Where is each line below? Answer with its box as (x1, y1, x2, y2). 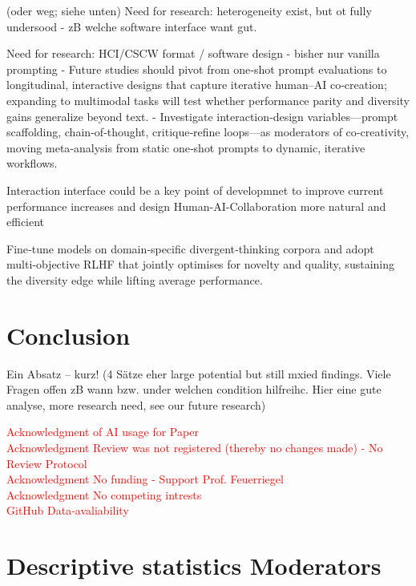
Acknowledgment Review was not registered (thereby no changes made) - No (6, 439, 383, 455)
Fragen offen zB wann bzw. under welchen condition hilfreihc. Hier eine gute (6, 381, 382, 398)
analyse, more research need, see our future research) (6, 396, 266, 413)
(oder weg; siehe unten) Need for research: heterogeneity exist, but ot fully (6, 2, 372, 18)
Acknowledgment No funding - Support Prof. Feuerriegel (6, 471, 284, 487)
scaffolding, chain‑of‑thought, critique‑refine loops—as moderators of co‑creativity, (6, 123, 410, 140)
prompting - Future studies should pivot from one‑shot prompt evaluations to (6, 60, 387, 77)
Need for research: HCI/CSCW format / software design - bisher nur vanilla (6, 45, 380, 62)
